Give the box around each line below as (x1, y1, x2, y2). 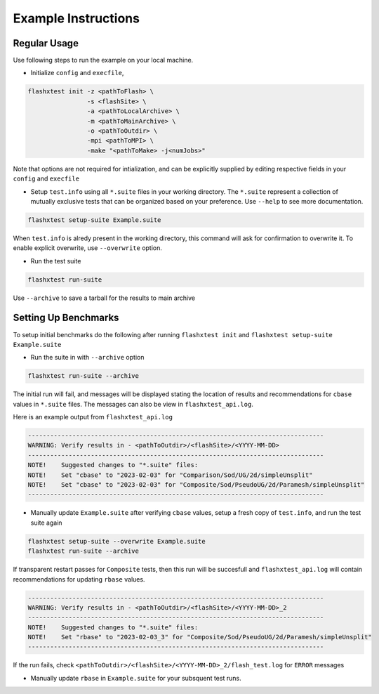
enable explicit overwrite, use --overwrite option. (13, 244, 163, 252)
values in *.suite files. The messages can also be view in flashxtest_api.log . (13, 400, 254, 408)
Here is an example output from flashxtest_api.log (13, 413, 173, 421)
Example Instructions (13, 11, 140, 26)
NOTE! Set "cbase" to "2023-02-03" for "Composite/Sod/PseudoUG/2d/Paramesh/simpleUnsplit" (27, 481, 365, 489)
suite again (30, 518, 62, 527)
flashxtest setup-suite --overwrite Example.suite (27, 537, 206, 545)
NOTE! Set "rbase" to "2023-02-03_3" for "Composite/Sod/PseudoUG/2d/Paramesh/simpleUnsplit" (27, 633, 372, 641)
